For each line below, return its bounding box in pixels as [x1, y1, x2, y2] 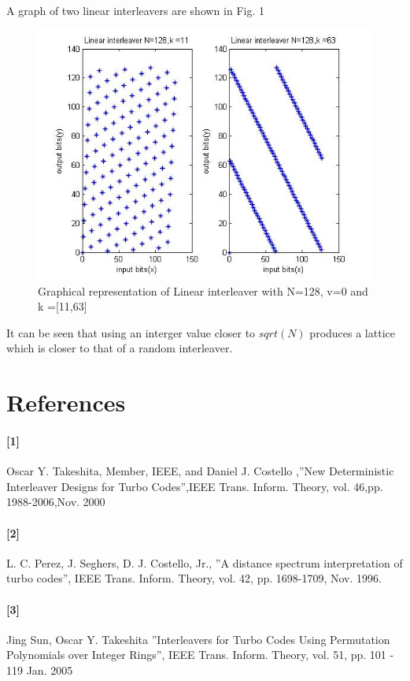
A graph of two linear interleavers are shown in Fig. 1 [6, 2, 264, 18]
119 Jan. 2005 [6, 661, 73, 678]
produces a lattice [309, 324, 395, 340]
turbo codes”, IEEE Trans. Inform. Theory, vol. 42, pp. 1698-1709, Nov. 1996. [6, 570, 382, 586]
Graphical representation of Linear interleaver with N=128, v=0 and [38, 282, 368, 299]
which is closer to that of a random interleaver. [6, 340, 233, 356]
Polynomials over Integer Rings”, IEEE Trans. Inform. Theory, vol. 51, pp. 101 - [6, 646, 394, 663]
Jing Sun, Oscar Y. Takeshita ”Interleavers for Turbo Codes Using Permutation [6, 631, 390, 647]
